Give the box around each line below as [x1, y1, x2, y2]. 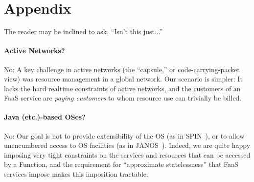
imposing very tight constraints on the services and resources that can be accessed [4, 149, 251, 160]
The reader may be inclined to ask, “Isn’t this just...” [4, 26, 163, 37]
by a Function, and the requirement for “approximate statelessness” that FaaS [4, 159, 238, 169]
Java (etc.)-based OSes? [4, 112, 86, 122]
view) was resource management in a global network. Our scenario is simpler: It [4, 74, 243, 84]
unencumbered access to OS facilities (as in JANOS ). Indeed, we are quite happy [4, 140, 251, 150]
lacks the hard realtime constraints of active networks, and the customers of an [4, 83, 241, 93]
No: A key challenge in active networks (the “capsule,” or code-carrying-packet [4, 64, 240, 74]
